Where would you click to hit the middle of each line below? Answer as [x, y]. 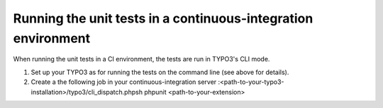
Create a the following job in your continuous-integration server [124, 82]
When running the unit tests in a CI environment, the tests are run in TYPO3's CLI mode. [141, 59]
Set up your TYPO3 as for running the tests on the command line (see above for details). [160, 72]
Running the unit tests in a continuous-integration [163, 18]
